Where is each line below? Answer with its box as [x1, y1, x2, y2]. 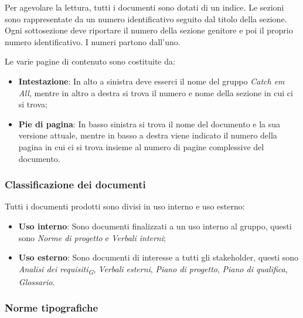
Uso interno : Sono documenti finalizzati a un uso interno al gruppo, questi [18, 219, 292, 232]
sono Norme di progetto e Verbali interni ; [18, 231, 166, 243]
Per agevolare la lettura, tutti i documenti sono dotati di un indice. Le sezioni [5, 1, 284, 13]
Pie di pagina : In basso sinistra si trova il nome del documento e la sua [18, 117, 281, 130]
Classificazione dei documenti [5, 177, 146, 192]
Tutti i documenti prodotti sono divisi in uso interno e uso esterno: [5, 200, 245, 212]
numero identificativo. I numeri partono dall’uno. [5, 35, 181, 48]
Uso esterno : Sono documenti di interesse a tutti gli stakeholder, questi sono [18, 251, 298, 263]
